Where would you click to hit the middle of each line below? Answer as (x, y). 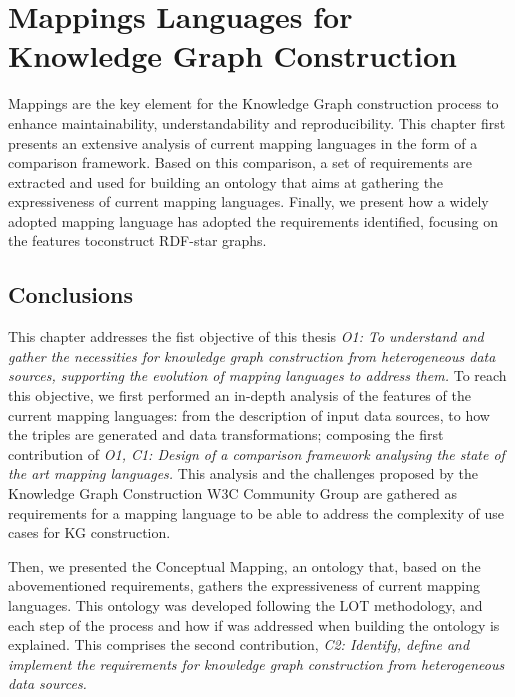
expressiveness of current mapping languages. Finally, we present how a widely (248, 201)
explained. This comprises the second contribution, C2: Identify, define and (239, 644)
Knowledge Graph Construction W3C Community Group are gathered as (232, 493)
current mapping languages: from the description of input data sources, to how (249, 414)
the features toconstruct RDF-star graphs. (137, 240)
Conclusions (71, 294)
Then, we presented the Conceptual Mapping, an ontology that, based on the (244, 565)
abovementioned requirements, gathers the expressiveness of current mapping (244, 585)
